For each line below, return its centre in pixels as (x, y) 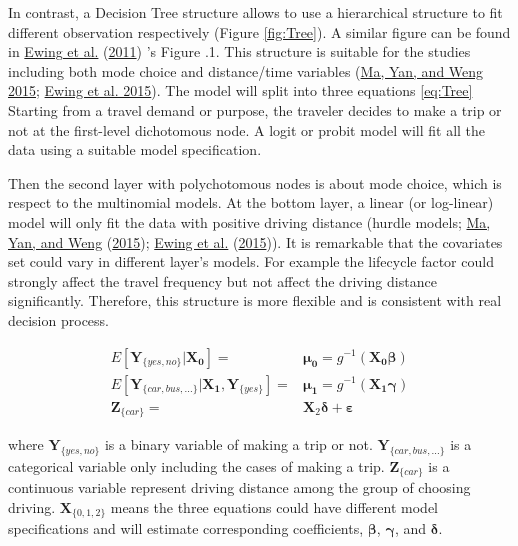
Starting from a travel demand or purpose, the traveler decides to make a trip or (255, 109)
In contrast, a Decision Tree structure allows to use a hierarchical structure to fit (255, 12)
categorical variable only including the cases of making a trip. (196, 465)
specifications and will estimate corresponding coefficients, (186, 528)
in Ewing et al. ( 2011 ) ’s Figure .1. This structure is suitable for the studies (239, 51)
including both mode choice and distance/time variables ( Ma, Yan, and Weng (246, 70)
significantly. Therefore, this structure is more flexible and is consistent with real (255, 300)
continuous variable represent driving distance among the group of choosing (239, 487)
